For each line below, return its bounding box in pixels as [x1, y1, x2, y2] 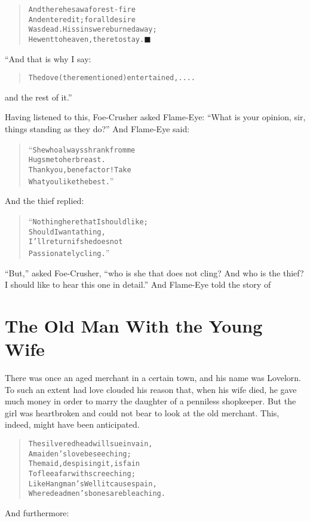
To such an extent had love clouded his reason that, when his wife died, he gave [5, 383, 297, 395]
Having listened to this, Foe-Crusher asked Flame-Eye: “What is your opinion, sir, [5, 111, 306, 123]
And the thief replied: [5, 194, 84, 207]
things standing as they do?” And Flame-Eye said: [5, 123, 190, 135]
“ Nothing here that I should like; [28, 214, 148, 227]
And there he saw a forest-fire [28, 5, 136, 14]
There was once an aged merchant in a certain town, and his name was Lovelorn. [5, 371, 301, 383]
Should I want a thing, [28, 227, 106, 236]
